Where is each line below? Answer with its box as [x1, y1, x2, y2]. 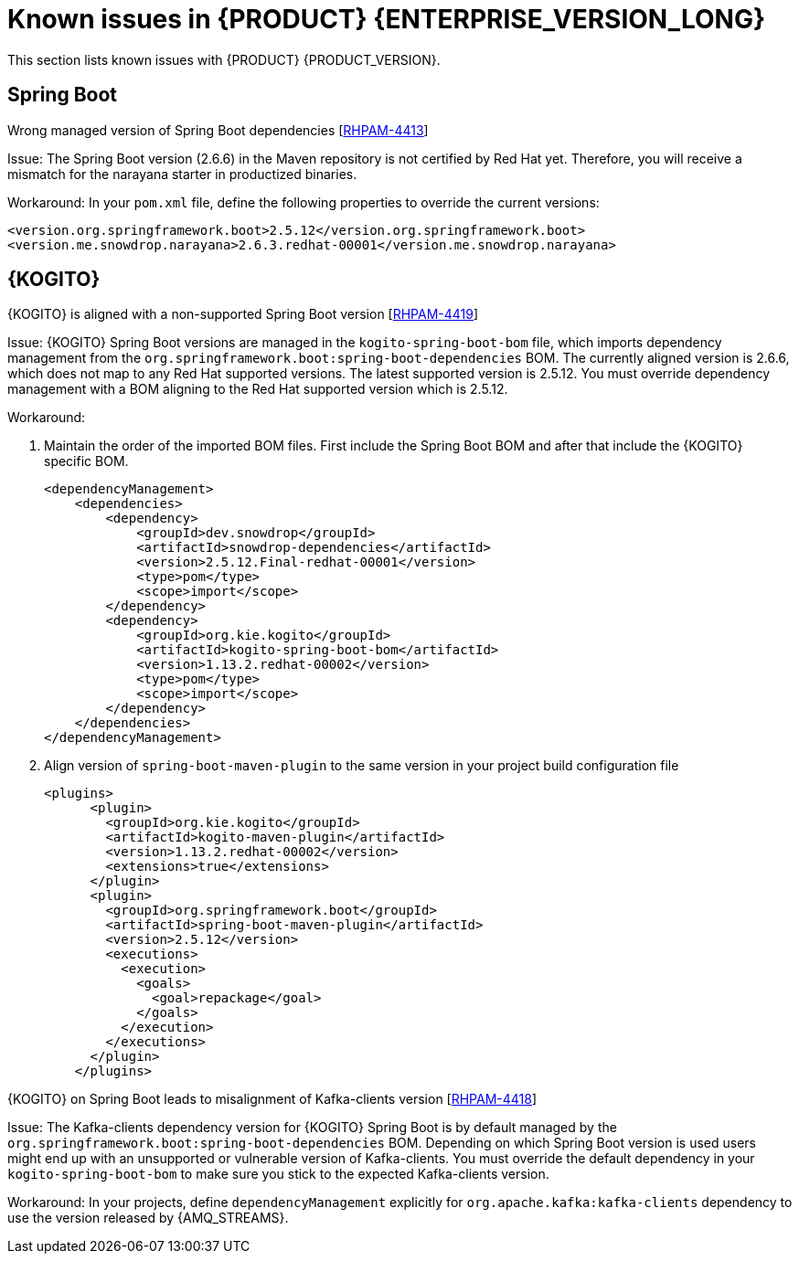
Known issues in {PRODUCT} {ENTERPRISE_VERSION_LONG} [7, 4, 766, 35]
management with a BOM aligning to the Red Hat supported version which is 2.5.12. [7, 381, 508, 397]
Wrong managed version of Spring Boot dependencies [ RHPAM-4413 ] [7, 122, 429, 138]
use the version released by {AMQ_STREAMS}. [7, 1210, 289, 1226]
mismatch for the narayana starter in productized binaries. [7, 165, 357, 182]
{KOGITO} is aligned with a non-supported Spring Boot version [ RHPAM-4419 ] [7, 306, 479, 323]
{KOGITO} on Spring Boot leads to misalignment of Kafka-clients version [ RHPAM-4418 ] [7, 1091, 538, 1107]
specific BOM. [44, 453, 129, 470]
